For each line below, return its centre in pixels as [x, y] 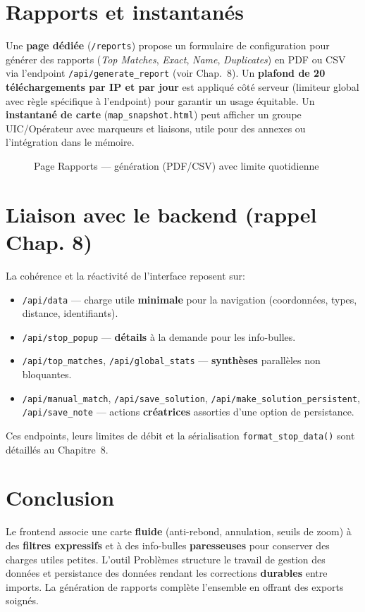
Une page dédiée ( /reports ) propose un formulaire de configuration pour [168, 45]
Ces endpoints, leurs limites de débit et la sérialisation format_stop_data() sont [180, 436]
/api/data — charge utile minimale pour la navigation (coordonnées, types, [190, 299]
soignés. [22, 600]
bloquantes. [47, 374]
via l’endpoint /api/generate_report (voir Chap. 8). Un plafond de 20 [166, 73]
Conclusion [60, 498]
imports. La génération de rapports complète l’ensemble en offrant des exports [175, 586]
